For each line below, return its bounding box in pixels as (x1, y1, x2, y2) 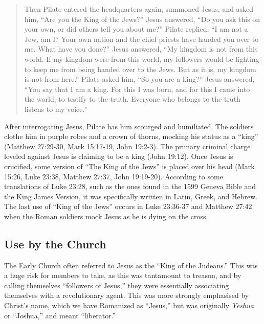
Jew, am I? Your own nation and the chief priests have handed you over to (24, 33, 259, 44)
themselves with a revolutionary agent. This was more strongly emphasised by (4, 290, 249, 300)
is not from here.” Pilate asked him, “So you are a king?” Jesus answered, (24, 74, 255, 84)
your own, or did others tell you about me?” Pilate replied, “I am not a (24, 24, 248, 34)
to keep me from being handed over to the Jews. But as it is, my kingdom (24, 63, 256, 74)
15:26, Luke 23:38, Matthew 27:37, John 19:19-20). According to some (4, 171, 223, 181)
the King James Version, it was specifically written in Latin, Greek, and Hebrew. (4, 191, 258, 201)
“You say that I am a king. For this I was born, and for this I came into (24, 83, 250, 94)
